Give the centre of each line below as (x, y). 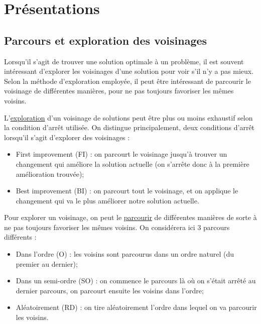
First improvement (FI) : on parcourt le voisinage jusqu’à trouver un (121, 154)
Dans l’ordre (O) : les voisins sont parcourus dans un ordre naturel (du (125, 254)
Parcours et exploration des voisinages (106, 40)
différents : (20, 237)
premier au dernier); (47, 263)
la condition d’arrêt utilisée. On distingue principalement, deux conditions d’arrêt (129, 127)
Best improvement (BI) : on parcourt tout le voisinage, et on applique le (127, 191)
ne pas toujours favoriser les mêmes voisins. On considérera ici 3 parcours (117, 227)
